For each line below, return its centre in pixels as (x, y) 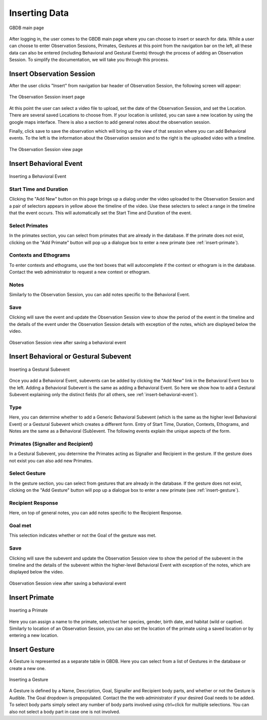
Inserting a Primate (28, 610)
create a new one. (27, 668)
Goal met (20, 526)
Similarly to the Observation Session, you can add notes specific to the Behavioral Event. (100, 295)
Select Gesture (27, 473)
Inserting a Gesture (29, 680)
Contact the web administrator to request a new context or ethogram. (80, 272)
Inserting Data (39, 13)
